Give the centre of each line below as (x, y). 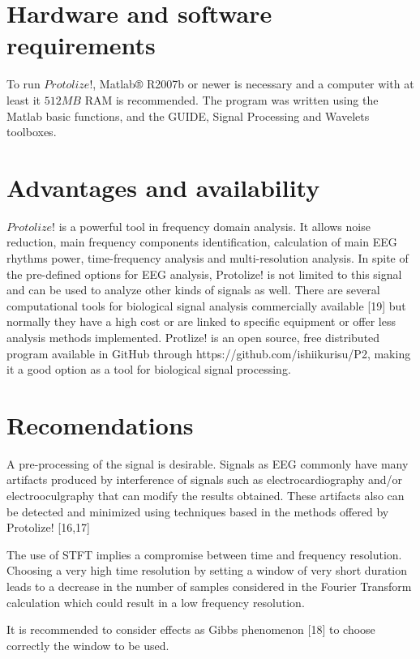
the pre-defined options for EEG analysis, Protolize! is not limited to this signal (204, 274)
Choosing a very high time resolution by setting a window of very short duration (207, 570)
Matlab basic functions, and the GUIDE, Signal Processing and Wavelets (188, 116)
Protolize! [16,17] (48, 527)
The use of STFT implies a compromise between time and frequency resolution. (204, 554)
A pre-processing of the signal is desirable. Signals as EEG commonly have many (208, 463)
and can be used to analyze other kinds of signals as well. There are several (193, 290)
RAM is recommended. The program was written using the (231, 99)
